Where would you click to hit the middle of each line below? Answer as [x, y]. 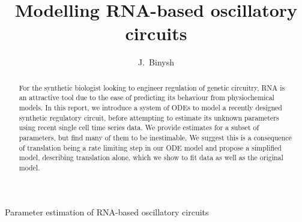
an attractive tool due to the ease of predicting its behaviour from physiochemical [146, 97]
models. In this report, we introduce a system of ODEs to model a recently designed [150, 108]
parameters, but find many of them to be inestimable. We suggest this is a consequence [155, 137]
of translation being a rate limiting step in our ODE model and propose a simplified [150, 147]
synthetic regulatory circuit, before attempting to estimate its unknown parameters [149, 117]
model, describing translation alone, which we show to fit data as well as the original [151, 157]
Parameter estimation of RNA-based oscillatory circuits [107, 211]
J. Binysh [156, 62]
